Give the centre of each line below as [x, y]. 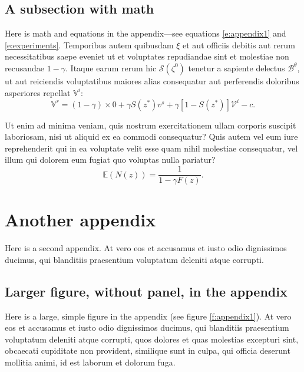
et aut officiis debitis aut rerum [239, 45]
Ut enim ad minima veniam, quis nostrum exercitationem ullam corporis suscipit [151, 125]
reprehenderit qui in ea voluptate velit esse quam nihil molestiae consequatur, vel [151, 148]
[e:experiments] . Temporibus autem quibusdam [89, 45]
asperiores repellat [38, 92]
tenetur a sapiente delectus [237, 68]
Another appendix [80, 220]
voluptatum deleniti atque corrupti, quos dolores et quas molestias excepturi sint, [152, 339]
